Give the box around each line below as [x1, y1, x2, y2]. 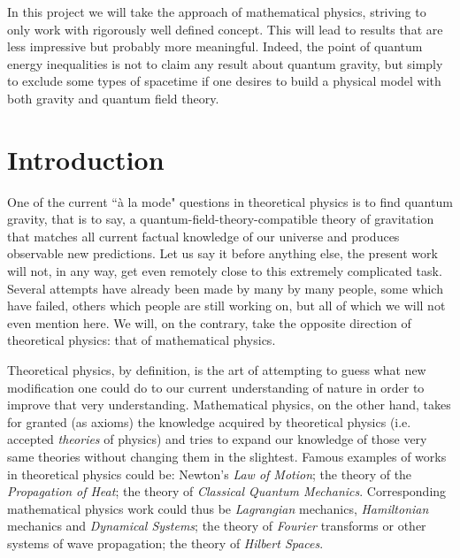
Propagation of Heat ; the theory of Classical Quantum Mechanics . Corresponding [7, 482, 447, 501]
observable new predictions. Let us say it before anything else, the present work [7, 244, 438, 263]
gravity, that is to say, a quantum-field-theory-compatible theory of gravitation [7, 210, 434, 228]
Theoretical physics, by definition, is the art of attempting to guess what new [7, 361, 426, 379]
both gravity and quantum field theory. [7, 88, 219, 107]
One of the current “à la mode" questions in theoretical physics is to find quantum [7, 192, 453, 210]
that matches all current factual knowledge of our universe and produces [7, 226, 400, 245]
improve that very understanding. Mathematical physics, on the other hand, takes [7, 395, 451, 414]
